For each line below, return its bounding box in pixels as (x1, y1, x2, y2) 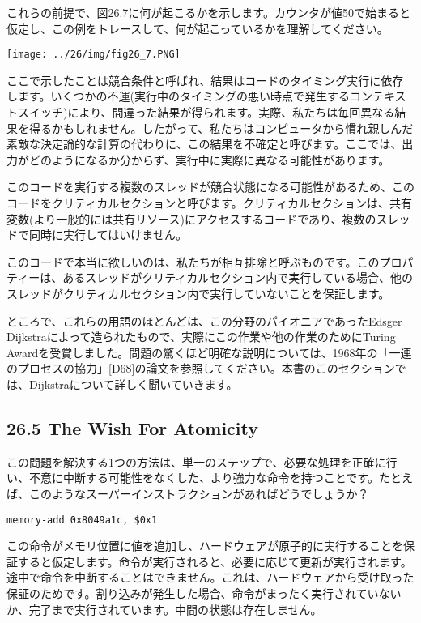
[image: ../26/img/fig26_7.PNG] (6, 49, 181, 61)
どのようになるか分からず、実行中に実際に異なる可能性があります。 (28, 151, 390, 168)
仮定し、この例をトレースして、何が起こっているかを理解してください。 (6, 19, 389, 36)
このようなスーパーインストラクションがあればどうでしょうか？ (28, 484, 369, 501)
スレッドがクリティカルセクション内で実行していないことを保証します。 (6, 284, 390, 301)
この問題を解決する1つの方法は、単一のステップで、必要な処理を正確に (6, 453, 386, 470)
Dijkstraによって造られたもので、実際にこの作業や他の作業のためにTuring (6, 328, 396, 345)
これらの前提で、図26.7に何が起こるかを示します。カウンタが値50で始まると (6, 4, 410, 20)
